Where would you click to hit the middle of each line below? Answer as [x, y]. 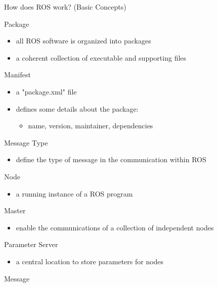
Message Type [26, 142]
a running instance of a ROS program [74, 193]
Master [15, 210]
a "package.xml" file [46, 91]
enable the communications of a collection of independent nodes [115, 227]
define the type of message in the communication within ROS [111, 159]
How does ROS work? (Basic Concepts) [65, 7]
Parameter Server [31, 244]
